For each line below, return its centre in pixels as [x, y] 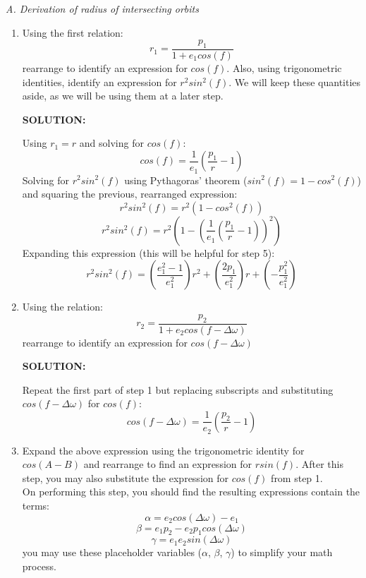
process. [39, 566]
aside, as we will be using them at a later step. [123, 96]
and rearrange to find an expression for [168, 464]
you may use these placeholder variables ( [112, 552]
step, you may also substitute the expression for [125, 477]
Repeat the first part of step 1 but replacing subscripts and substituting [178, 389]
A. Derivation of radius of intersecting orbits [102, 8]
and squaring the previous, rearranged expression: [130, 194]
